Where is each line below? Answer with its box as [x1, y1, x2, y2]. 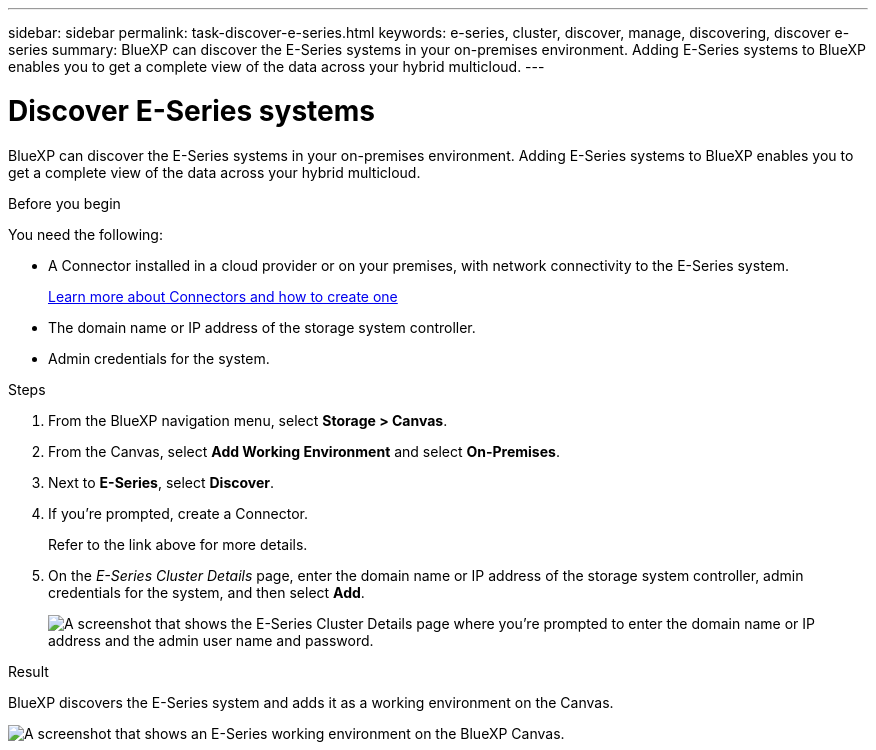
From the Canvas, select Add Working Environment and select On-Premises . [48, 442, 560, 460]
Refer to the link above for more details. [48, 535, 308, 553]
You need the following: [8, 225, 163, 243]
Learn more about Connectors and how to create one [48, 287, 398, 305]
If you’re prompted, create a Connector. [48, 504, 308, 522]
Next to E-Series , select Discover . [48, 473, 275, 491]
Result [8, 662, 49, 680]
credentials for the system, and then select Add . [48, 583, 365, 601]
